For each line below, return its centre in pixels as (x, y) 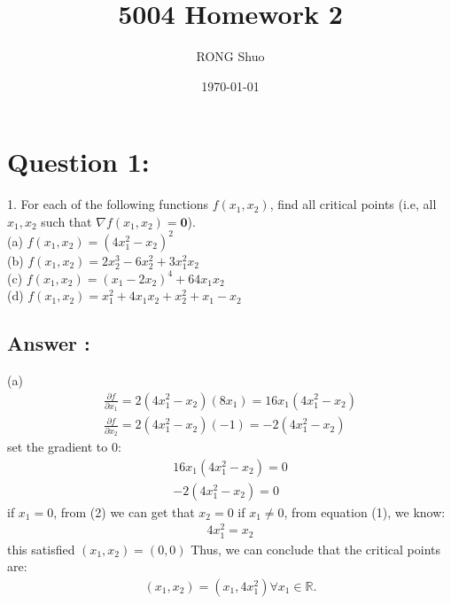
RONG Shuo (230, 56)
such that (66, 221)
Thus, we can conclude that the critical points (315, 549)
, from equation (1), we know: (365, 511)
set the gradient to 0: (64, 447)
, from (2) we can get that (124, 511)
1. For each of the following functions (108, 204)
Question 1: (78, 162)
